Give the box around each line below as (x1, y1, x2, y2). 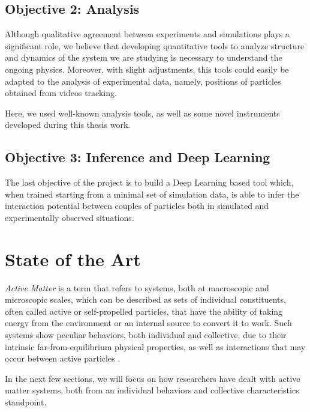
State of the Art (5, 246, 141, 271)
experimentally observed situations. (5, 211, 134, 223)
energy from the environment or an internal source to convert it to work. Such (5, 317, 292, 329)
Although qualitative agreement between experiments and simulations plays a (5, 28, 290, 40)
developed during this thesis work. (5, 118, 131, 131)
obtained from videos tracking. (5, 86, 117, 99)
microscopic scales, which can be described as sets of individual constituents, (5, 293, 286, 306)
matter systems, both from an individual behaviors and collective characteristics (5, 384, 299, 396)
